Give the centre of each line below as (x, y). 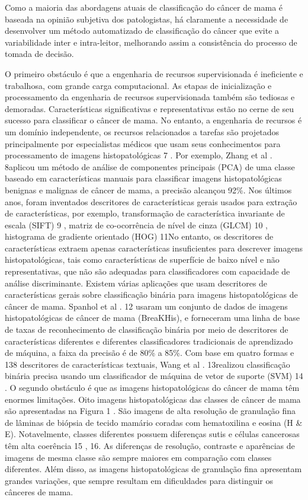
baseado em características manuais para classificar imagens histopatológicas (143, 178)
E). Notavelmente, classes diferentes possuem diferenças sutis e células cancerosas (152, 434)
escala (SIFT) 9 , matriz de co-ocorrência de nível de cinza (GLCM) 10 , (136, 224)
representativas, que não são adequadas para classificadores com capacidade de (147, 271)
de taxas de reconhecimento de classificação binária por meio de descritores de (147, 329)
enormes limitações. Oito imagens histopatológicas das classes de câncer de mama (153, 399)
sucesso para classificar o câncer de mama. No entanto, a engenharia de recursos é (153, 120)
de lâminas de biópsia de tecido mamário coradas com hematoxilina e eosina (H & (154, 422)
